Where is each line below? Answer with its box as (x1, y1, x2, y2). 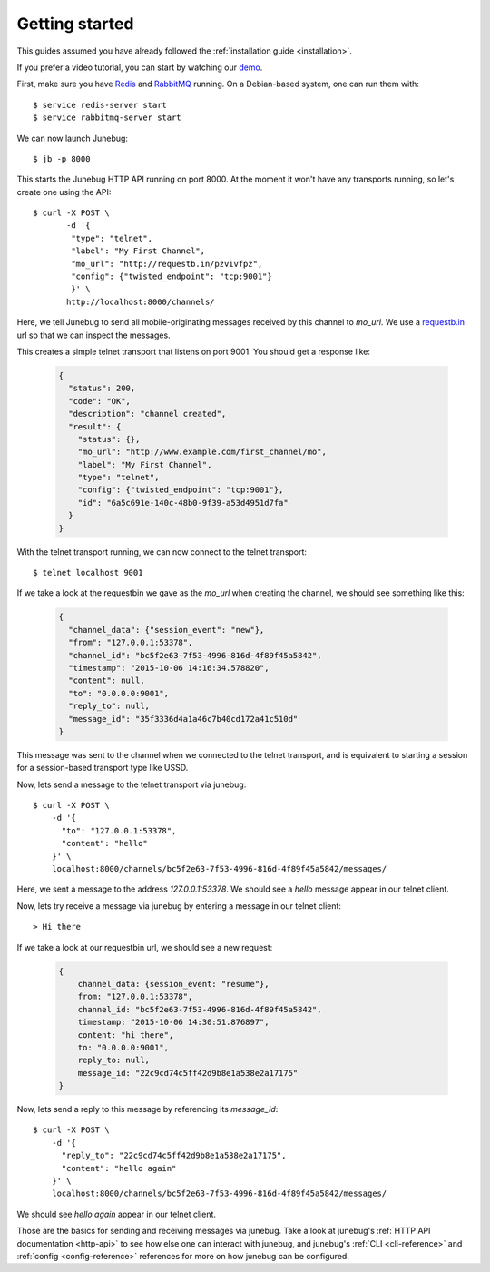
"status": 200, (68, 383, 136, 394)
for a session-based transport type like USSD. (16, 763, 189, 774)
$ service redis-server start (33, 100, 168, 110)
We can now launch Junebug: (16, 133, 129, 143)
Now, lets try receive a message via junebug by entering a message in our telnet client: (16, 900, 342, 912)
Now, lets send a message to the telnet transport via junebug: (16, 779, 247, 790)
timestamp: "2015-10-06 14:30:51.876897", (77, 1017, 269, 1028)
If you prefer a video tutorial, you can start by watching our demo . (16, 62, 263, 73)
